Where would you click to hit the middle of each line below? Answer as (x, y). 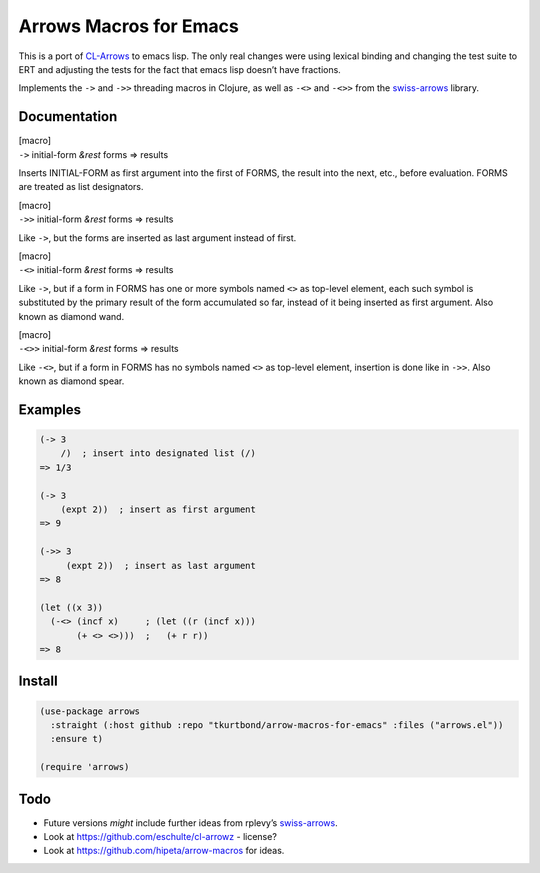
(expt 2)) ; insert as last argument (161, 565)
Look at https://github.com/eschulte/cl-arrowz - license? (160, 836)
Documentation (68, 116)
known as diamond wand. (71, 316)
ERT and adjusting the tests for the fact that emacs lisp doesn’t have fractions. (180, 69)
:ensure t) (77, 739)
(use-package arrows (89, 711)
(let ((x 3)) (71, 607)
